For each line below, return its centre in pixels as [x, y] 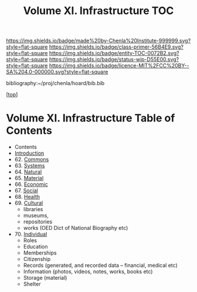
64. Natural [28, 172]
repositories [38, 222]
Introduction [29, 153]
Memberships [40, 253]
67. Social [26, 191]
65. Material [29, 178]
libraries [33, 209]
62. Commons [32, 159]
